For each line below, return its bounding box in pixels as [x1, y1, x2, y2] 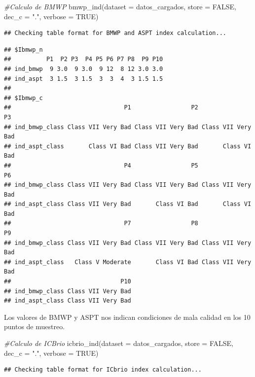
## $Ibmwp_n [4, 46, 43, 53]
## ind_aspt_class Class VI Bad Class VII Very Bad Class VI [4, 142, 252, 150]
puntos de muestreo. [4, 321, 65, 332]
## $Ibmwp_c [4, 94, 43, 102]
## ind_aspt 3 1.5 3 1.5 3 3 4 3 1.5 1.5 [4, 75, 163, 82]
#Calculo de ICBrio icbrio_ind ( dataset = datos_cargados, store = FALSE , [4, 338, 233, 348]
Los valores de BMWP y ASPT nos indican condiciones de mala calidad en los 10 [4, 311, 251, 322]
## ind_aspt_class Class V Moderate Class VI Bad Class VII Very [4, 258, 252, 266]
